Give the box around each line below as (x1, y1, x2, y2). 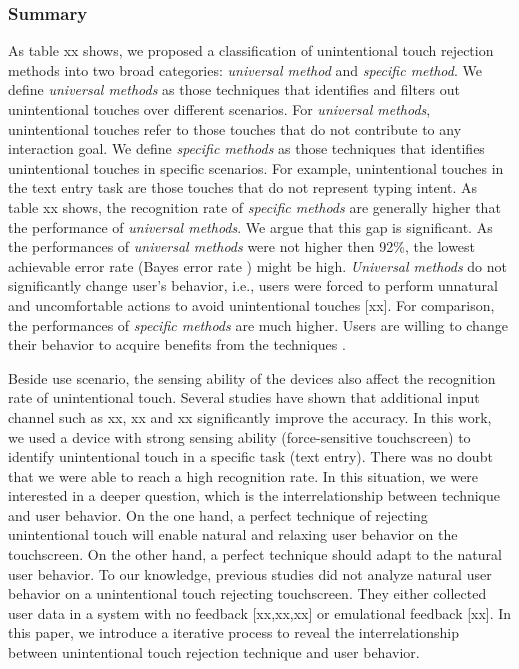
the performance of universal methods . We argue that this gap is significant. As (8, 216, 493, 237)
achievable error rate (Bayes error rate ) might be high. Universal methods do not (8, 255, 507, 276)
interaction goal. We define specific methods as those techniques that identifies (8, 138, 485, 159)
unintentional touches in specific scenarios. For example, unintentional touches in (8, 157, 504, 178)
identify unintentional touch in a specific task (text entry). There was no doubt (8, 446, 493, 467)
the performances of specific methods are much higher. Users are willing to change (8, 314, 508, 335)
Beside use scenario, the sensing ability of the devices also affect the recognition (8, 367, 496, 388)
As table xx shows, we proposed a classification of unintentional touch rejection (8, 40, 494, 61)
